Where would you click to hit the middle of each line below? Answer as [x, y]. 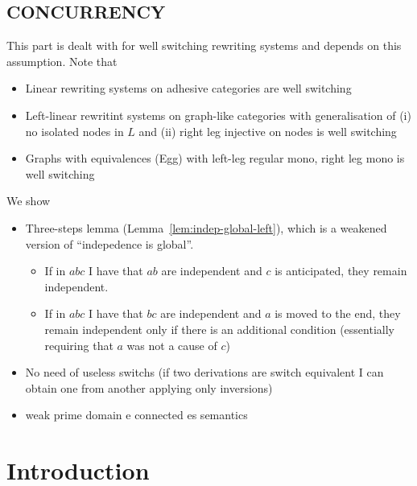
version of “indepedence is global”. [109, 243]
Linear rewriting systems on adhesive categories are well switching [188, 88]
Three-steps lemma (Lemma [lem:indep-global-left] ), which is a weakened [206, 227]
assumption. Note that [62, 61]
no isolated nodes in [74, 131]
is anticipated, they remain [341, 271]
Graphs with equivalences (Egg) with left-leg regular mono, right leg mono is [215, 158]
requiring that [79, 345]
